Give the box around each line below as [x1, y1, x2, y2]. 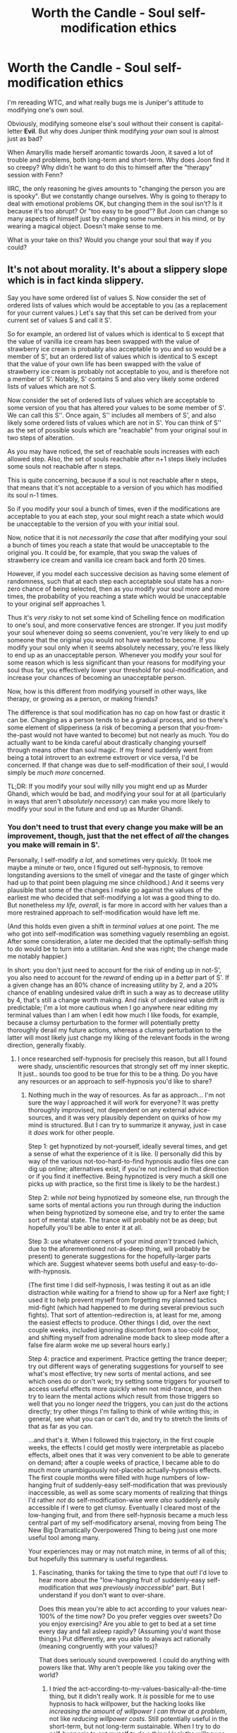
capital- [200, 119, 224, 128]
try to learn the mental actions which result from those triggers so [28, 1392, 219, 1401]
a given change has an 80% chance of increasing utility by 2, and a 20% [7, 981, 219, 989]
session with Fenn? [7, 170, 63, 179]
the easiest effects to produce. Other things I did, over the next [28, 1318, 212, 1327]
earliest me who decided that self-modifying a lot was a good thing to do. [7, 893, 221, 902]
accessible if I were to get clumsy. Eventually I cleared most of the [28, 1503, 221, 1512]
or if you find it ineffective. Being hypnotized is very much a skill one [28, 1172, 227, 1181]
